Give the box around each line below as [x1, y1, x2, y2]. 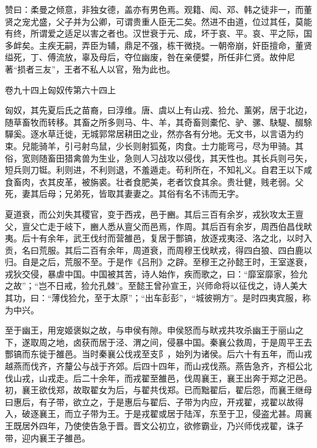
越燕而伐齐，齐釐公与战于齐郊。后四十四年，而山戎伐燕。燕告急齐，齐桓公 [5, 360, 304, 372]
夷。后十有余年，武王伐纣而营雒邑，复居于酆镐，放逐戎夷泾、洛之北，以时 [5, 232, 304, 244]
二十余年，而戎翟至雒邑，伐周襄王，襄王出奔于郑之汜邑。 [81, 371, 312, 384]
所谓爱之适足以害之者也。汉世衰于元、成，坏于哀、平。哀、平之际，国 [30, 27, 312, 40]
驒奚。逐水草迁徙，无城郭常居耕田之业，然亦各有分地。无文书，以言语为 [5, 127, 295, 140]
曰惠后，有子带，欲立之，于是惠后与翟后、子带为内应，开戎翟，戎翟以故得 [5, 395, 304, 408]
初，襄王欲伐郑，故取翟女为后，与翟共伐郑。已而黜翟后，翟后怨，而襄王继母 [5, 383, 312, 396]
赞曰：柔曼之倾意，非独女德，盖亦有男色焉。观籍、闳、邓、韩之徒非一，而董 [5, 3, 312, 15]
